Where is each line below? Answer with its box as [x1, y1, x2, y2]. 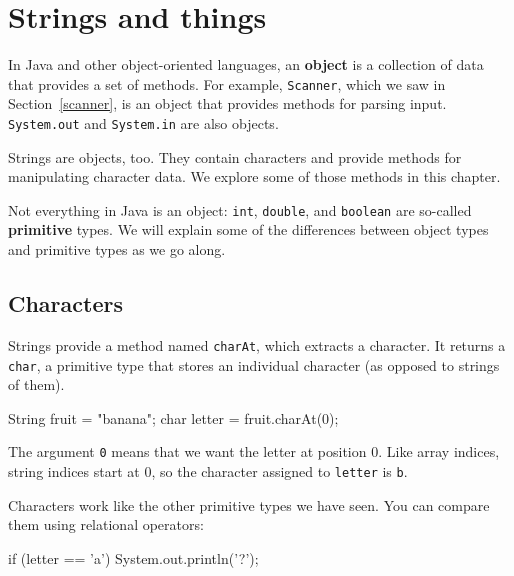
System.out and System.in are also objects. [8, 112, 279, 133]
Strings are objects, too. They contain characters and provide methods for [8, 146, 462, 167]
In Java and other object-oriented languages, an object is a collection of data [8, 54, 484, 75]
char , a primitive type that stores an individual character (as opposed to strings [8, 354, 500, 375]
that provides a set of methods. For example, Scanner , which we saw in [8, 73, 446, 94]
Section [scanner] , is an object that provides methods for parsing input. [8, 93, 447, 114]
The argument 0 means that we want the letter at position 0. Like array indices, [8, 441, 500, 462]
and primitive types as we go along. [8, 239, 226, 260]
